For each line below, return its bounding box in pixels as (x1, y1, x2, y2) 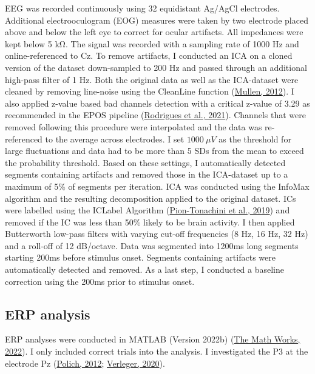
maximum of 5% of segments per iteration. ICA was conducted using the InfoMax (5, 179, 310, 192)
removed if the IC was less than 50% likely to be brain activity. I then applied (5, 215, 295, 228)
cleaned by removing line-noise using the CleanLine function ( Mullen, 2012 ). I (5, 85, 294, 98)
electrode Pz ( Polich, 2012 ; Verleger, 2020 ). (5, 356, 165, 369)
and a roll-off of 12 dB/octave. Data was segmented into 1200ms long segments (5, 239, 299, 252)
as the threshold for (218, 132, 291, 145)
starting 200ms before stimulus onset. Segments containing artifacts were (5, 251, 276, 264)
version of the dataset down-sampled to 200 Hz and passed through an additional (5, 61, 307, 73)
